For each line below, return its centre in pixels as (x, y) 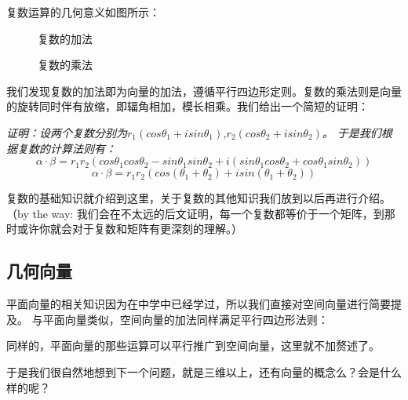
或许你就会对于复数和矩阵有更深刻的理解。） (129, 229)
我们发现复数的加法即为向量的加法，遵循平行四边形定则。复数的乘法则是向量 (204, 91)
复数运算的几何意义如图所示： (83, 12)
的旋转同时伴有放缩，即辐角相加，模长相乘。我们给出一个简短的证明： (188, 106)
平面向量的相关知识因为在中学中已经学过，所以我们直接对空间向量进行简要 (199, 304)
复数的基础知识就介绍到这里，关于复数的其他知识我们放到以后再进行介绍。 (199, 198)
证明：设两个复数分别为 (67, 132)
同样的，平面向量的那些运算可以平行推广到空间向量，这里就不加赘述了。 (193, 345)
